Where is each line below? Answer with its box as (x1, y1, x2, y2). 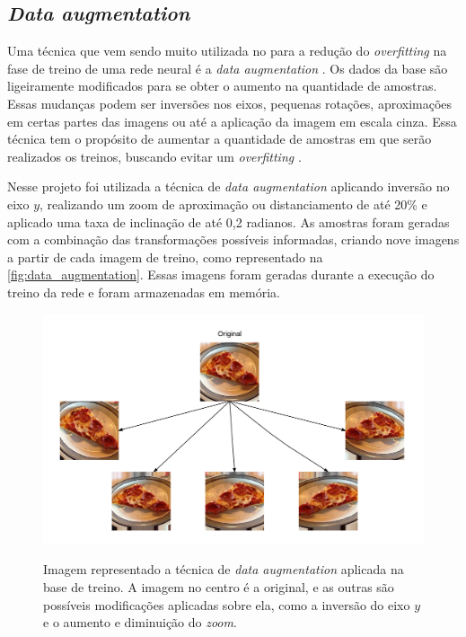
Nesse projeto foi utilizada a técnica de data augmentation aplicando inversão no (7, 177, 450, 196)
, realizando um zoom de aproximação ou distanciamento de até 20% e (40, 194, 427, 213)
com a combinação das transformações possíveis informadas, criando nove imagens (7, 230, 460, 249)
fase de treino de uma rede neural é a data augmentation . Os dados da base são (7, 58, 448, 77)
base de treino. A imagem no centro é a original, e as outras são (43, 578, 394, 596)
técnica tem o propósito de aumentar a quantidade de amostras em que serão (7, 129, 432, 148)
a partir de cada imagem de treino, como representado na (7, 247, 323, 266)
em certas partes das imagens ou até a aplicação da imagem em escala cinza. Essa (7, 111, 457, 130)
